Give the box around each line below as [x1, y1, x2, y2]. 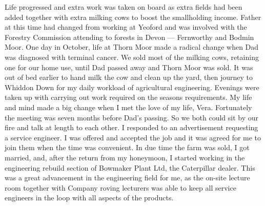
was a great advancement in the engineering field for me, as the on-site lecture [5, 172, 250, 183]
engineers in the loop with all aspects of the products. [5, 192, 174, 203]
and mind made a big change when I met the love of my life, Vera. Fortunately [5, 101, 252, 112]
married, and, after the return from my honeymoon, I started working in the [5, 152, 245, 162]
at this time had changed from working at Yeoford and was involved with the [5, 22, 247, 32]
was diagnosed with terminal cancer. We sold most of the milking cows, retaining [5, 51, 259, 62]
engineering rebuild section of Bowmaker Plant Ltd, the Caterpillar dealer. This [5, 162, 255, 173]
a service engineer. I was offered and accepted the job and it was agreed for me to [5, 132, 261, 142]
